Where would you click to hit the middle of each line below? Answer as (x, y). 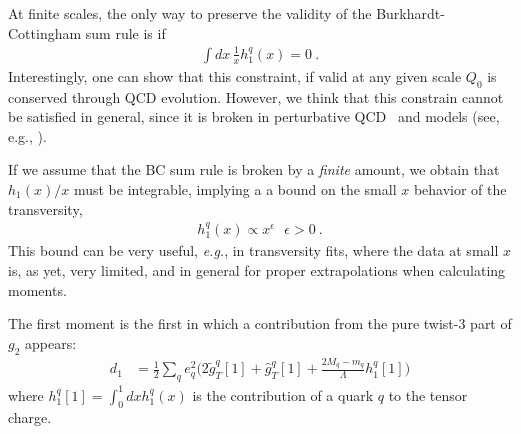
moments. (37, 289)
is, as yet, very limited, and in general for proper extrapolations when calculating (257, 269)
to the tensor (428, 394)
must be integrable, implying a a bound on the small (235, 188)
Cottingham (45, 32)
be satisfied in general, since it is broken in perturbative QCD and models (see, (254, 116)
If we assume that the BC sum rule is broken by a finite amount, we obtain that (254, 169)
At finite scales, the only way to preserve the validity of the (190, 13)
